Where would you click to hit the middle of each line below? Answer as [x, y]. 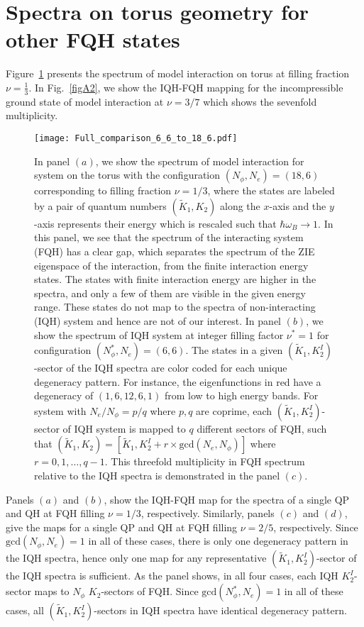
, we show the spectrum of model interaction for [200, 161]
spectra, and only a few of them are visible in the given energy [170, 293]
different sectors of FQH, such [262, 428]
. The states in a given [234, 350]
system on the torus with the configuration [127, 175]
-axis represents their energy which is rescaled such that [155, 223]
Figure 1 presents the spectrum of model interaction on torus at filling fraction [178, 73]
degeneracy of [64, 395]
